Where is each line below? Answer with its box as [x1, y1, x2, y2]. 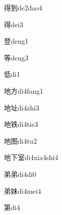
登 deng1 [4, 36, 29, 46]
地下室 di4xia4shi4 [4, 152, 59, 162]
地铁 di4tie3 [4, 119, 38, 129]
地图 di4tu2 [4, 135, 37, 146]
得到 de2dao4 [4, 2, 42, 12]
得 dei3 [4, 19, 23, 29]
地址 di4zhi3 [4, 102, 39, 112]
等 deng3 [4, 52, 29, 62]
